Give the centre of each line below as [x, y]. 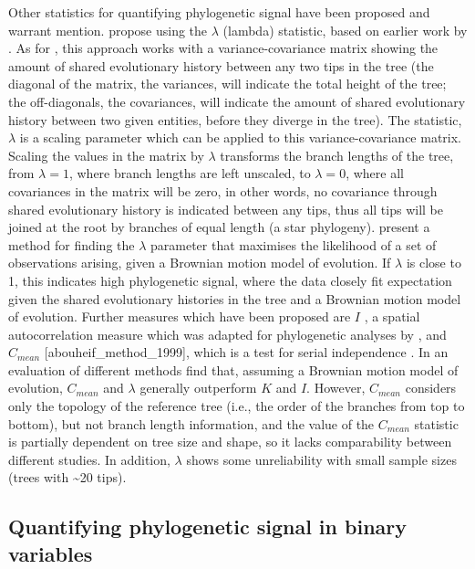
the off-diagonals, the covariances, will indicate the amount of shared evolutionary [237, 101]
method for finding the [72, 244]
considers [431, 388]
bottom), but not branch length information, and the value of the [191, 423]
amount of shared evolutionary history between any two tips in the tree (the [221, 65]
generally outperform [198, 388]
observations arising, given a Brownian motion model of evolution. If [200, 263]
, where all [375, 173]
